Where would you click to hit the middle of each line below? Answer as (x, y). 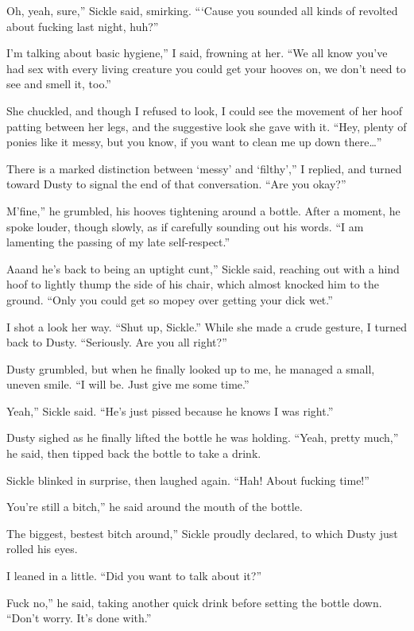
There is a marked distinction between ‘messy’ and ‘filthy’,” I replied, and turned (204, 168)
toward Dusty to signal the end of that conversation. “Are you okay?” (176, 184)
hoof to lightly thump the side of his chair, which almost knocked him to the (193, 284)
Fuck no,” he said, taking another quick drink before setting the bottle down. (194, 602)
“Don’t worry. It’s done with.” (79, 618)
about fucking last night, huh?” (83, 26)
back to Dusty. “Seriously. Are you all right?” (117, 342)
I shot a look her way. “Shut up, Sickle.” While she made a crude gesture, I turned (207, 326)
